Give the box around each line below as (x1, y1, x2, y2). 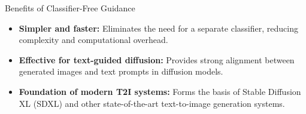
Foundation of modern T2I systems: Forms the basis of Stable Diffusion (19, 85, 301, 97)
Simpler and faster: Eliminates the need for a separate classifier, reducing (19, 21, 298, 34)
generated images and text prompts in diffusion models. (19, 65, 223, 78)
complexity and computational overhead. (19, 33, 168, 46)
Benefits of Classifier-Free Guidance (5, 2, 135, 14)
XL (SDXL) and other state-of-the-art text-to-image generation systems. (19, 97, 285, 109)
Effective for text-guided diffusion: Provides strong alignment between (19, 53, 295, 66)
